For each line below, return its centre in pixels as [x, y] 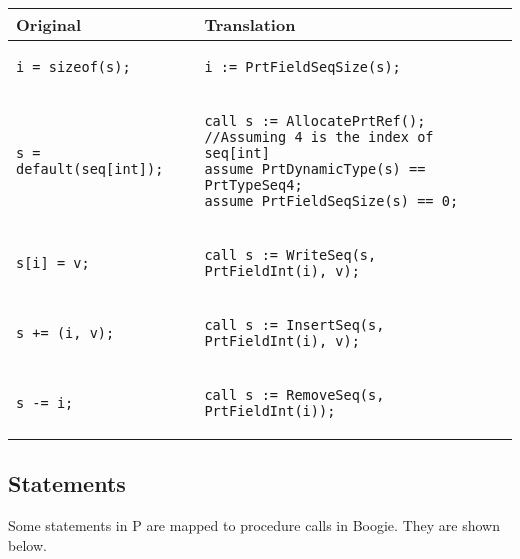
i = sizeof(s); [73, 67]
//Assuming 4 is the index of [319, 137]
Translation [250, 24]
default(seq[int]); [90, 169]
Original [49, 24]
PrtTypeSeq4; [253, 185]
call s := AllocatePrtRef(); [315, 121]
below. [27, 544]
